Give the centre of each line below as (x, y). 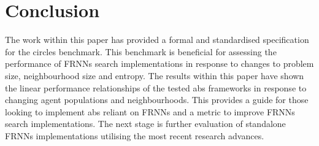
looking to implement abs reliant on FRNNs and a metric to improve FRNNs (150, 111)
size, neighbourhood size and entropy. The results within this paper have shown (155, 75)
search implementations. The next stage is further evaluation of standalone (145, 124)
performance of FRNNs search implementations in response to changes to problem (159, 63)
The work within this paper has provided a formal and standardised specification (157, 40)
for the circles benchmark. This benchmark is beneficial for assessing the (141, 51)
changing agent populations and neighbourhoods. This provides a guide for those (157, 100)
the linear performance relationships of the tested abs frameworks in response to (156, 87)
